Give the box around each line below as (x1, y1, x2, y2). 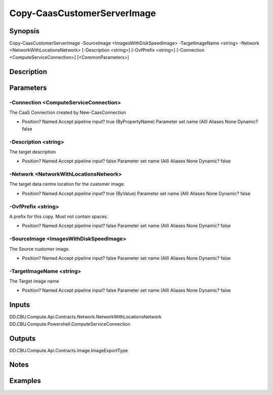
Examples (9, 376, 41, 385)
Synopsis (9, 27, 40, 35)
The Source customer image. (9, 246, 70, 252)
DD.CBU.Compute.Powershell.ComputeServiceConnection (9, 321, 131, 327)
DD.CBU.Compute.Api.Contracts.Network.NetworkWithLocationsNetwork (9, 314, 162, 320)
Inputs (9, 301, 30, 309)
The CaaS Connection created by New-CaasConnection (9, 109, 126, 116)
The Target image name (9, 278, 59, 285)
